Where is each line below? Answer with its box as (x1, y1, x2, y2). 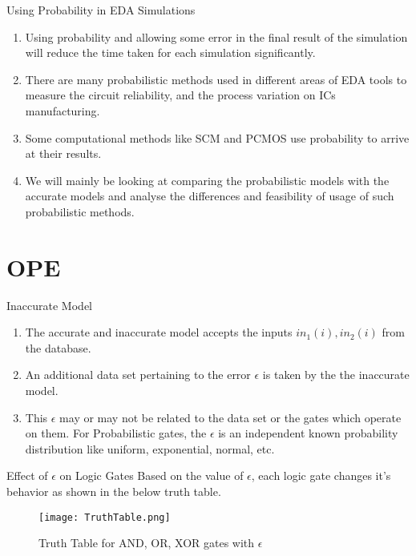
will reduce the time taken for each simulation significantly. (25, 44, 316, 61)
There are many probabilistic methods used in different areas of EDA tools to (25, 71, 407, 87)
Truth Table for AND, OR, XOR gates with (38, 534, 255, 551)
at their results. (25, 145, 102, 162)
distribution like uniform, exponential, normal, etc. (25, 440, 275, 457)
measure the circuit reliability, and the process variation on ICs (25, 87, 336, 103)
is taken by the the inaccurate (262, 366, 410, 383)
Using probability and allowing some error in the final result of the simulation (25, 28, 408, 45)
